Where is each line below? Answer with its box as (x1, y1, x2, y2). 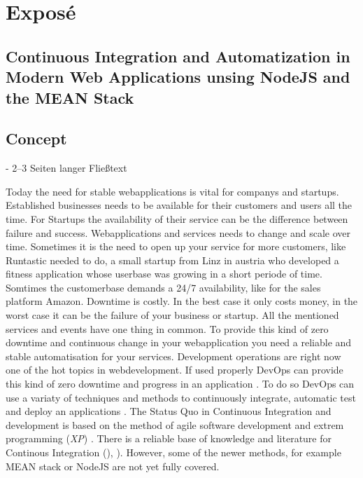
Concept (6, 128, 67, 149)
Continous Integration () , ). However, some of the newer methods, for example (6, 445, 341, 460)
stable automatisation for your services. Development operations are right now (6, 348, 341, 363)
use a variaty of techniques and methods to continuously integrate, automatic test (6, 390, 356, 404)
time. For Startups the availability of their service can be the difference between (6, 211, 348, 226)
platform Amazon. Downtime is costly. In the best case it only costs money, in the (6, 294, 358, 308)
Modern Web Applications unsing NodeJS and (6, 66, 350, 88)
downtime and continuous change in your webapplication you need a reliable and (6, 335, 352, 350)
